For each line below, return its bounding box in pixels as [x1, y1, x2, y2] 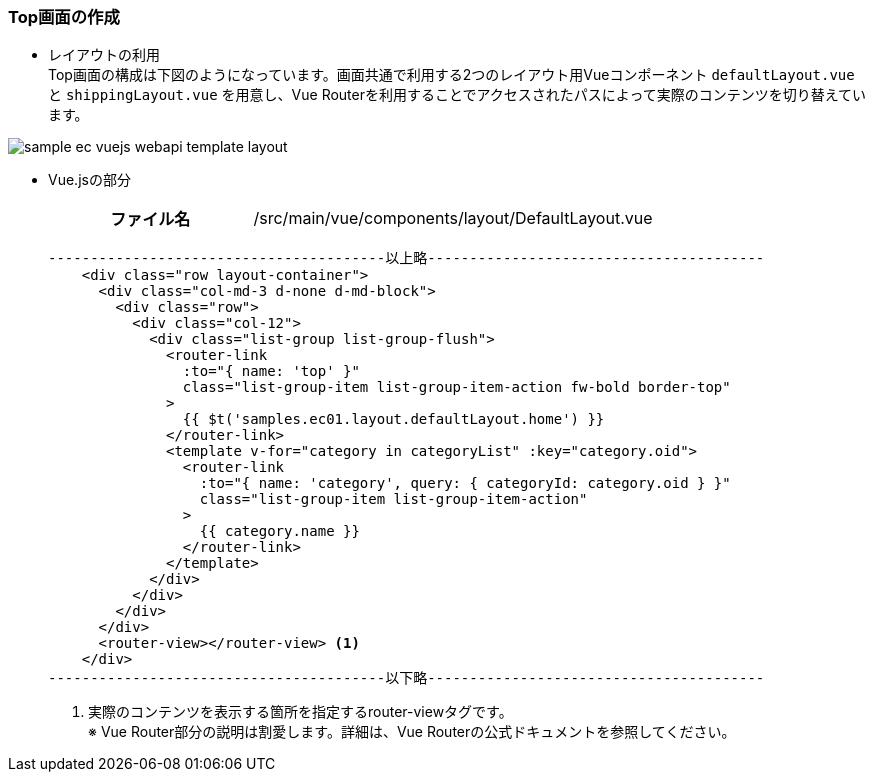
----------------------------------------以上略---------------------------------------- [48, 250, 765, 267]
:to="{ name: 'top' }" [182, 363, 360, 380]
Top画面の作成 [8, 7, 120, 27]
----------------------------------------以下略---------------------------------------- [48, 670, 765, 687]
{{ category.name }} [199, 523, 360, 540]
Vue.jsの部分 [48, 171, 131, 189]
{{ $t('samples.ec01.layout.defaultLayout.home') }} [182, 411, 605, 428]
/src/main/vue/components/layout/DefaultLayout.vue [253, 208, 653, 229]
